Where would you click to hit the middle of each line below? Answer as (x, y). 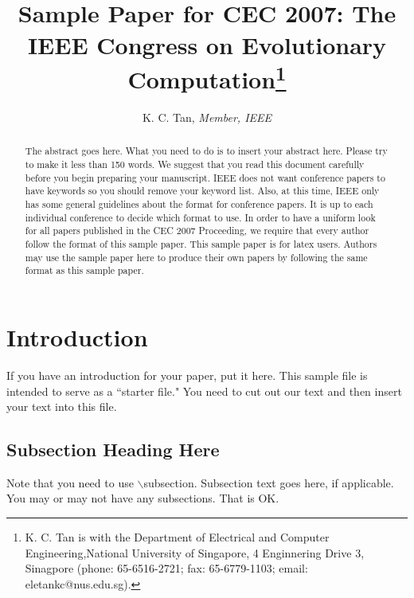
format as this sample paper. (84, 270)
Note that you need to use (70, 482)
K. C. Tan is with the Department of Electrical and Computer (177, 537)
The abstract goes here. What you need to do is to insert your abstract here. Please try (206, 151)
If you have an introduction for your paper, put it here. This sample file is (187, 375)
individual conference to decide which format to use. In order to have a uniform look (200, 217)
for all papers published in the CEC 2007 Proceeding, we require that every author (197, 231)
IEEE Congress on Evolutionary (207, 44)
